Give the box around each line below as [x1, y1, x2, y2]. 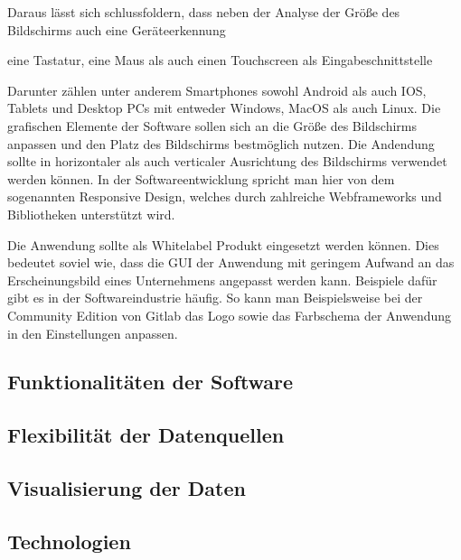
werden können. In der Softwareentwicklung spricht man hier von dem [7, 169, 395, 188]
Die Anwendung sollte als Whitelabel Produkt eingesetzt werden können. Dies [7, 235, 439, 254]
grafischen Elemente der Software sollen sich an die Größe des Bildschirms [7, 116, 417, 135]
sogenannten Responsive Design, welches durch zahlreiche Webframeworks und [7, 187, 442, 206]
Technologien [7, 527, 131, 555]
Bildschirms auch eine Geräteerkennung [7, 20, 226, 39]
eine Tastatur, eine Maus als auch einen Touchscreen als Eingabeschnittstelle [7, 51, 433, 70]
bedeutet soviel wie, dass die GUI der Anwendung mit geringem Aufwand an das [7, 253, 455, 272]
